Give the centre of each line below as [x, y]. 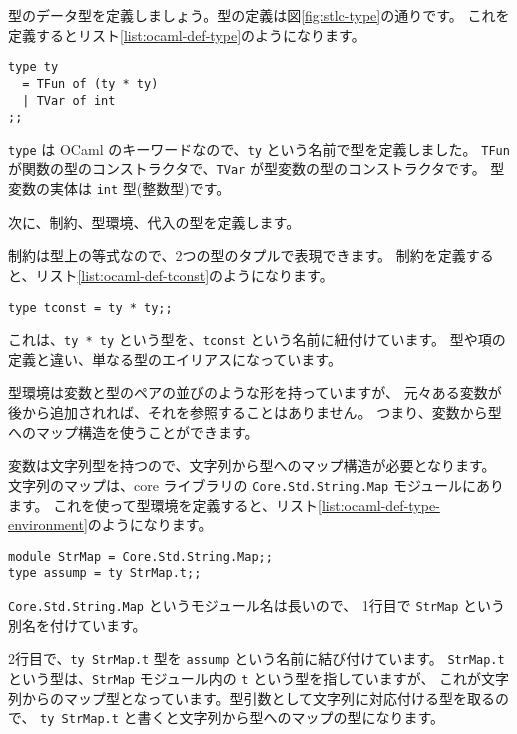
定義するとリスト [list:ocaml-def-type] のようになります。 [187, 34]
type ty [33, 67]
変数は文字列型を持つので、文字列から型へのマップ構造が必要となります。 [252, 465]
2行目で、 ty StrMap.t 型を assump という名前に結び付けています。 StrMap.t [256, 658]
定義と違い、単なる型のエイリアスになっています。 [175, 358]
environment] [48, 524]
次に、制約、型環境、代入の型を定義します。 [154, 221]
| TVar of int [69, 100]
